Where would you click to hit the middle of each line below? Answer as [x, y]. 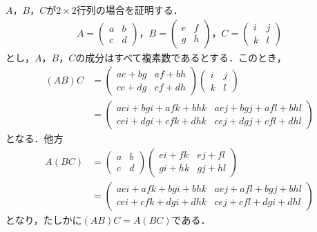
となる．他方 [35, 138]
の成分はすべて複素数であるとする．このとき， [181, 57]
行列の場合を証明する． [129, 10]
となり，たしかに [44, 219]
